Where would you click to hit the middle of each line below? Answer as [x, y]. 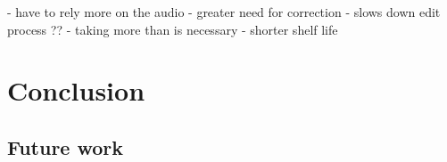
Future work [66, 146]
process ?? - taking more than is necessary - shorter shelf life [173, 29]
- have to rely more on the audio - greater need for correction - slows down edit [224, 12]
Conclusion [76, 90]
